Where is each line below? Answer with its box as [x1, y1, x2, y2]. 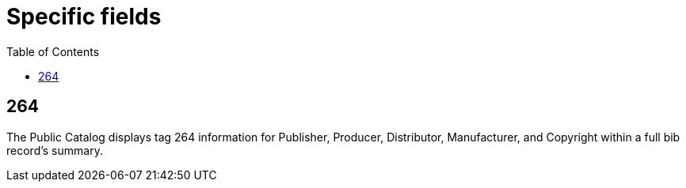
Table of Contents [6, 44, 100, 58]
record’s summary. [6, 143, 103, 157]
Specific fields [6, 3, 162, 30]
